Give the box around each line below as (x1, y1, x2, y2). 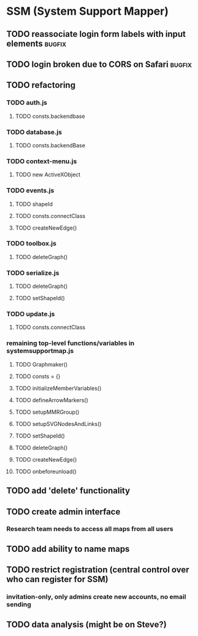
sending (6, 600, 32, 609)
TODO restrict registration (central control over (6, 565, 189, 575)
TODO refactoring (6, 80, 75, 90)
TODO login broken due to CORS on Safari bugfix (6, 59, 192, 69)
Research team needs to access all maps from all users (6, 525, 173, 533)
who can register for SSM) (6, 574, 109, 584)
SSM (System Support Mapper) (6, 4, 169, 18)
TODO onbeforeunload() (15, 468, 77, 475)
